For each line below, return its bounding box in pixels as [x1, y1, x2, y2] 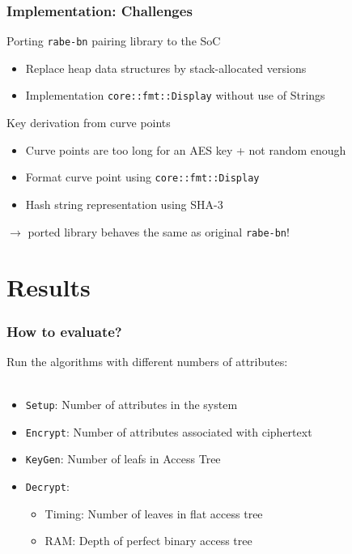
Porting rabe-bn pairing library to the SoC [6, 32, 221, 49]
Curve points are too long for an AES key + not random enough [25, 141, 346, 158]
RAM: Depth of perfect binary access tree [45, 532, 252, 549]
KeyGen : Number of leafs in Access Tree [25, 450, 221, 467]
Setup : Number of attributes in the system [25, 396, 238, 412]
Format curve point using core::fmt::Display [25, 168, 260, 185]
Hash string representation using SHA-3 [25, 195, 223, 212]
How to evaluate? [6, 321, 122, 341]
